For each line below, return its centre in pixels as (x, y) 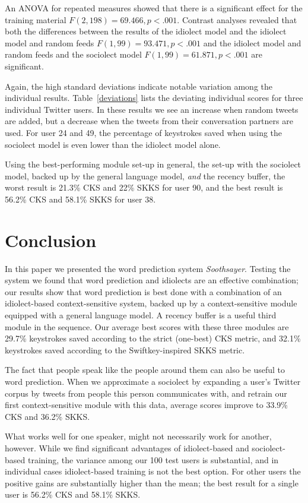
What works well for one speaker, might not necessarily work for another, (138, 436)
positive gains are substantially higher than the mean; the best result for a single (152, 483)
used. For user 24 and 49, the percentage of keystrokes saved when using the (144, 132)
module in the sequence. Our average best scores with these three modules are (147, 326)
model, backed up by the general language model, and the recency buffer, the (145, 175)
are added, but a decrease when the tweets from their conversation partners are (149, 121)
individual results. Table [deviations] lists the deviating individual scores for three (154, 98)
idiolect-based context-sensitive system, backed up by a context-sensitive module (151, 303)
